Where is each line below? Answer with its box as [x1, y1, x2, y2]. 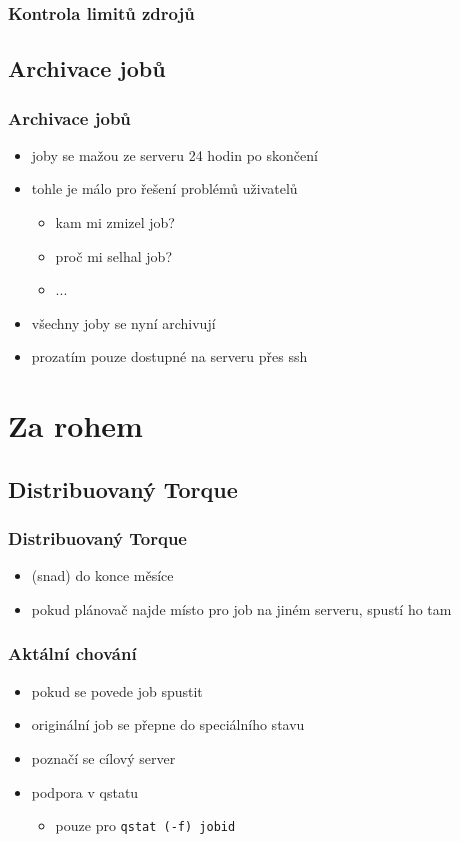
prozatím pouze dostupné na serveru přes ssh [31, 346, 308, 367]
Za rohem [8, 405, 143, 446]
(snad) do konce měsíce [31, 565, 174, 586]
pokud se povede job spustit [31, 680, 203, 701]
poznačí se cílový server [31, 747, 176, 768]
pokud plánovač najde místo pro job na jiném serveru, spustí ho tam [31, 598, 452, 619]
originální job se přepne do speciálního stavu [31, 714, 305, 735]
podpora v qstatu [31, 781, 139, 802]
